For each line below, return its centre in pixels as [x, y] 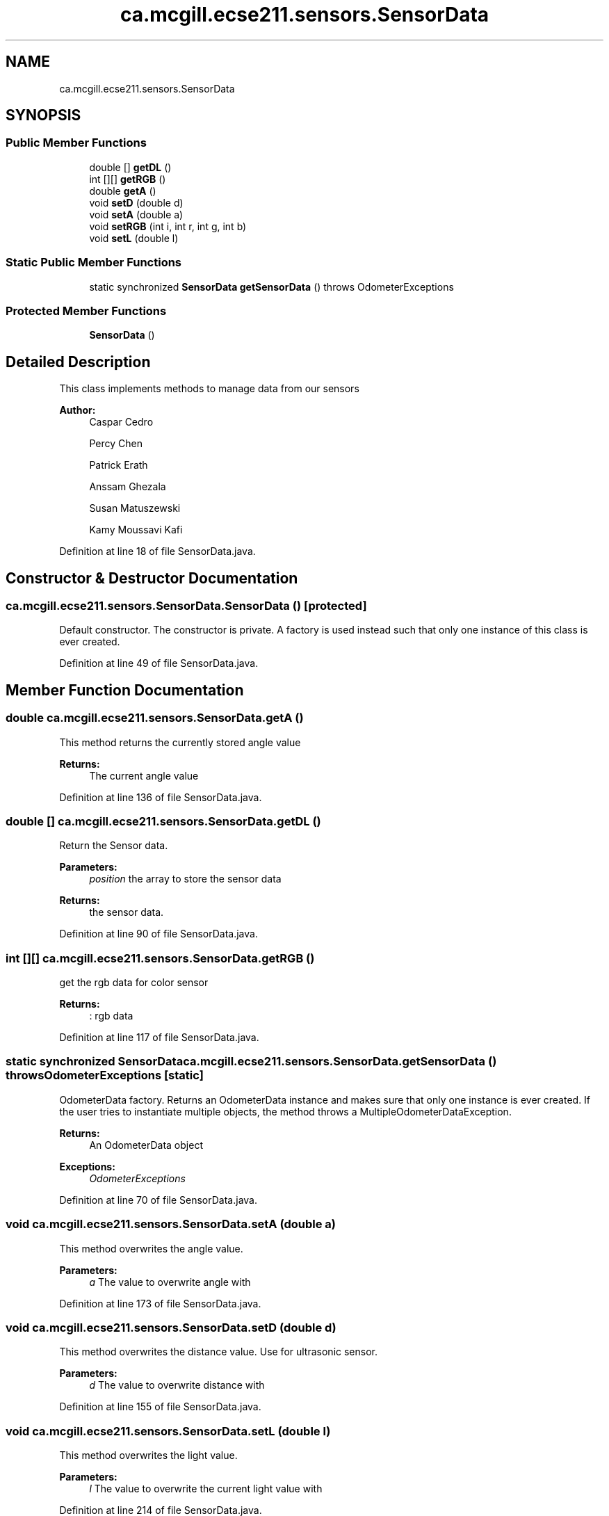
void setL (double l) [134, 238]
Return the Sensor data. [114, 846]
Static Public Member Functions [94, 263]
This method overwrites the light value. [148, 1455]
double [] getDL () [130, 167]
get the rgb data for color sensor [134, 983]
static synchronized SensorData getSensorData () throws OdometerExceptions [271, 287]
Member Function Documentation [125, 690]
